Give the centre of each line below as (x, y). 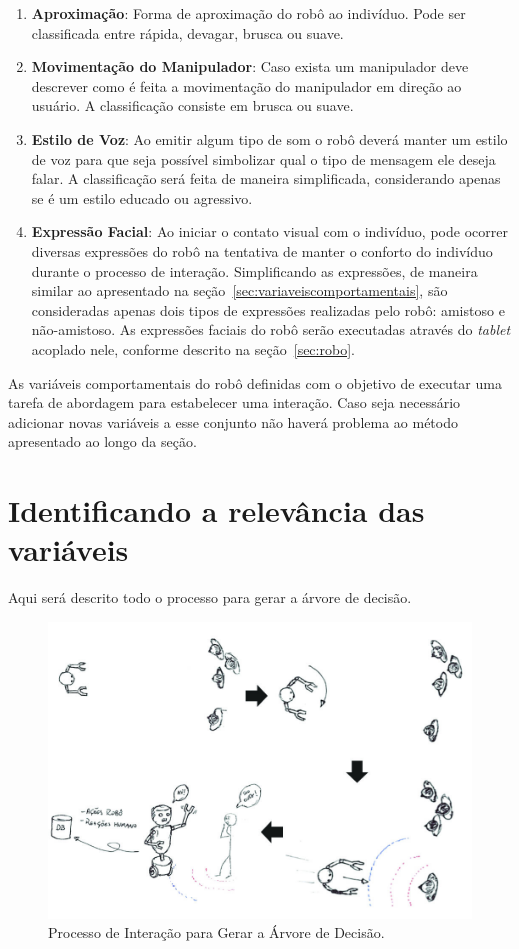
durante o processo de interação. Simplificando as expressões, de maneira (254, 270)
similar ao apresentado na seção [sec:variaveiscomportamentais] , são (239, 290)
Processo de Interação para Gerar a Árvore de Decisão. (216, 932)
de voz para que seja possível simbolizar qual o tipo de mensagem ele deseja (263, 158)
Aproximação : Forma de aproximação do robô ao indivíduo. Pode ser (248, 13)
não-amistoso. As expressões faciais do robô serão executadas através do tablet (271, 329)
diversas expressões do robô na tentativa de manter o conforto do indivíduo (262, 250)
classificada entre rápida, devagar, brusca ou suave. (187, 32)
